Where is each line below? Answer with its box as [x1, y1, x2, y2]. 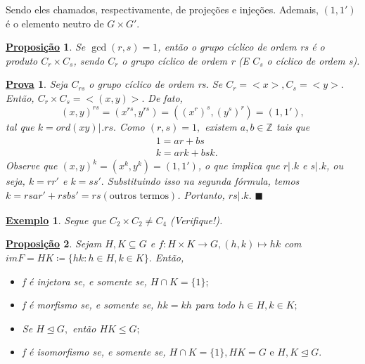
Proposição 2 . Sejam [6, 236, 102, 251]
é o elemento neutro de [6, 15, 104, 30]
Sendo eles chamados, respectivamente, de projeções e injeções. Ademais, [6, 2, 319, 16]
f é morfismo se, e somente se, [22, 297, 154, 312]
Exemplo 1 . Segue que [6, 212, 106, 227]
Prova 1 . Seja [6, 77, 68, 91]
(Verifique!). [170, 212, 223, 227]
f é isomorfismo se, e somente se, [22, 344, 166, 359]
